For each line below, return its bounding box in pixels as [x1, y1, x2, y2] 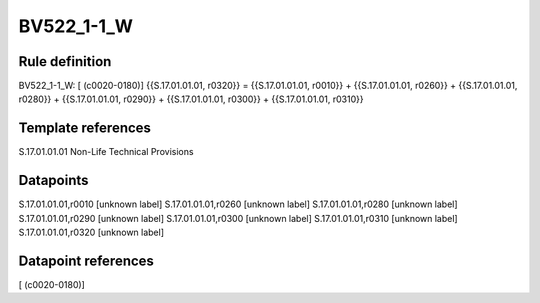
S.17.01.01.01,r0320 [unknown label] [18, 226, 165, 239]
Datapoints [18, 172, 89, 189]
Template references [18, 120, 152, 137]
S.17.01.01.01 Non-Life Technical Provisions [18, 146, 194, 158]
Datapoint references [18, 252, 155, 269]
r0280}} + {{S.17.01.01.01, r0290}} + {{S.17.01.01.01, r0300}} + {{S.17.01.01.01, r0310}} [18, 93, 364, 105]
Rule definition [18, 53, 112, 70]
